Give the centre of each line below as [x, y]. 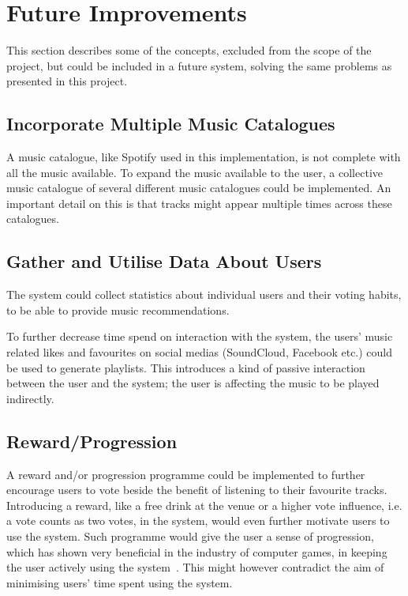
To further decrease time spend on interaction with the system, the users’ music [200, 336]
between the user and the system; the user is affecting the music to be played [193, 383]
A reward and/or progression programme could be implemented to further [186, 474]
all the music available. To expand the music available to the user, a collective [195, 172]
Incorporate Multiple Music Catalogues [171, 124]
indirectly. [30, 398]
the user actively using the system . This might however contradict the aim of [195, 567]
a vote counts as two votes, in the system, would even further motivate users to [198, 521]
